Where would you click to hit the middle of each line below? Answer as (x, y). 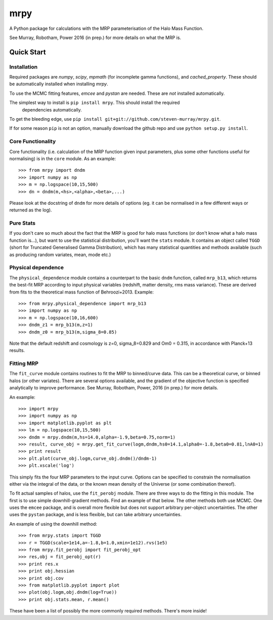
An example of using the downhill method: (53, 524)
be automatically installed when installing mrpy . (59, 84)
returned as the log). (31, 210)
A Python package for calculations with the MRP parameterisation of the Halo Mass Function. (106, 28)
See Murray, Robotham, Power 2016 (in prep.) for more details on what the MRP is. (95, 38)
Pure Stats (22, 223)
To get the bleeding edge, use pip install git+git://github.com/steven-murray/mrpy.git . (115, 119)
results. (17, 350)
